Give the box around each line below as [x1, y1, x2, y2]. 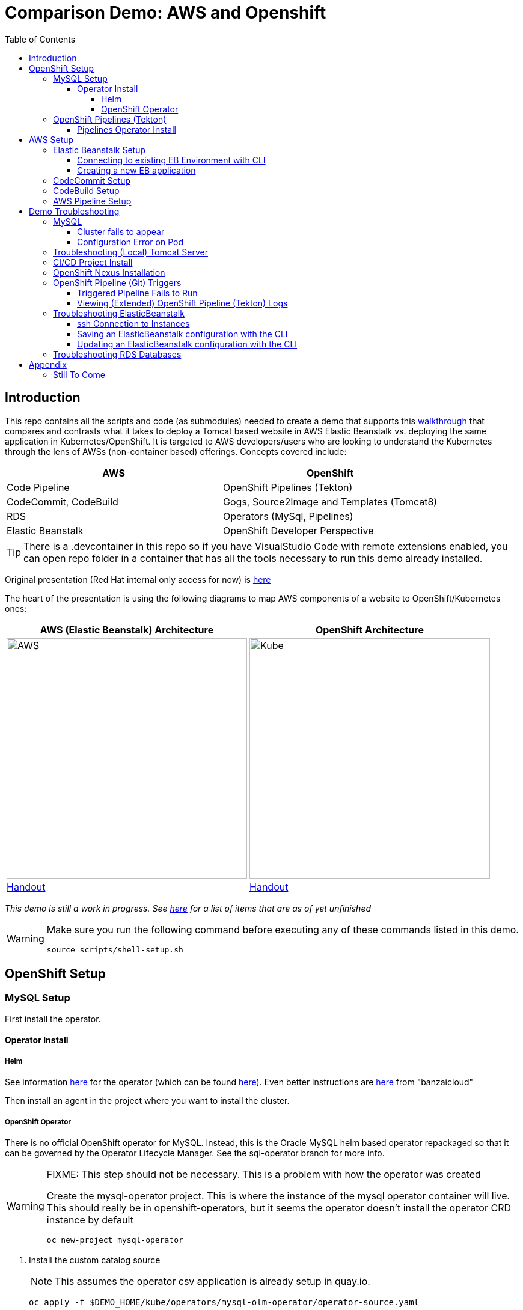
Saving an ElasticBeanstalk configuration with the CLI [77, 328, 288, 339]
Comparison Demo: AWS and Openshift [5, 2, 326, 23]
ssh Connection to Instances [77, 318, 190, 329]
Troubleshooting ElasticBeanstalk [53, 308, 185, 318]
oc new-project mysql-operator [46, 1235, 183, 1244]
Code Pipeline [7, 481, 70, 493]
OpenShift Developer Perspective [223, 524, 374, 537]
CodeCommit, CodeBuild [7, 495, 118, 508]
